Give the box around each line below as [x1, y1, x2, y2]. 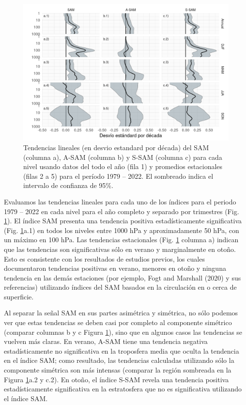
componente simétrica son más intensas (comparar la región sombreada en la [4, 365, 231, 375]
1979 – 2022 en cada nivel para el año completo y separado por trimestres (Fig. [4, 206, 239, 216]
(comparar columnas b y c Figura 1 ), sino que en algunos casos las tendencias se [4, 327, 243, 337]
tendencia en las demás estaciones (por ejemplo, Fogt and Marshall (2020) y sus [4, 272, 241, 282]
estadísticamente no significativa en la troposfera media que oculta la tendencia [4, 345, 239, 356]
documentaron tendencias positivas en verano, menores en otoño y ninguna [4, 263, 226, 273]
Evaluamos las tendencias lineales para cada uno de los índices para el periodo [4, 196, 236, 206]
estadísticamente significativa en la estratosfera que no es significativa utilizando [4, 384, 242, 394]
